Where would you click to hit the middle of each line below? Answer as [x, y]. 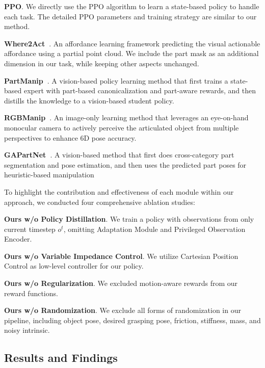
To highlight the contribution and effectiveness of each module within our [119, 191]
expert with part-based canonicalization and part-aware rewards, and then [140, 90]
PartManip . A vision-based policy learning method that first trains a [116, 80]
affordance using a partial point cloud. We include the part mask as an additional [131, 53]
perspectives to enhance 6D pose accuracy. [70, 137]
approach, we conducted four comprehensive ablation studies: [100, 202]
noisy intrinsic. [27, 330]
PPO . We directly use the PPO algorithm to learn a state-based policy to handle [132, 6]
